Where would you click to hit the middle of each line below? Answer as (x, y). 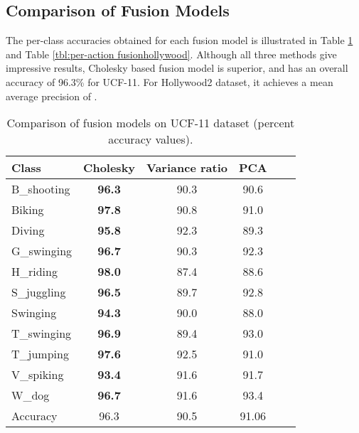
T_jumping (40, 354)
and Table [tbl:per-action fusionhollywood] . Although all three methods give (171, 54)
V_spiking (38, 375)
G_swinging (42, 251)
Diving (28, 230)
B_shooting (41, 189)
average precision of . (52, 96)
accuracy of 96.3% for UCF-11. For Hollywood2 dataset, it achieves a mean (170, 81)
